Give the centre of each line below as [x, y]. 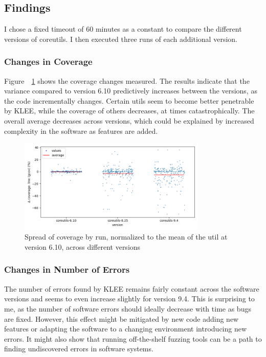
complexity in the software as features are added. [81, 130]
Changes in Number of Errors [67, 269]
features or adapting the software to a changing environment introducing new [126, 329]
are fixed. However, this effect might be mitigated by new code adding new [121, 318]
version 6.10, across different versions [83, 246]
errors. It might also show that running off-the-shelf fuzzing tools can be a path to [133, 338]
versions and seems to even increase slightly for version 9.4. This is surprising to [129, 299]
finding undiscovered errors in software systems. [79, 349]
